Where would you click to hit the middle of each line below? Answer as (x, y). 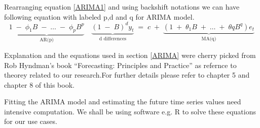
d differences (113, 39)
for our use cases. (31, 121)
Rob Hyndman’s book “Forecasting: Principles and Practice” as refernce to (120, 65)
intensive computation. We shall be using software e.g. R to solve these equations (130, 111)
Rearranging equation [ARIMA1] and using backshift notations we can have (122, 7)
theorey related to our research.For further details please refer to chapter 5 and (127, 75)
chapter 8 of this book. (39, 84)
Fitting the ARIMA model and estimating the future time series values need (123, 102)
